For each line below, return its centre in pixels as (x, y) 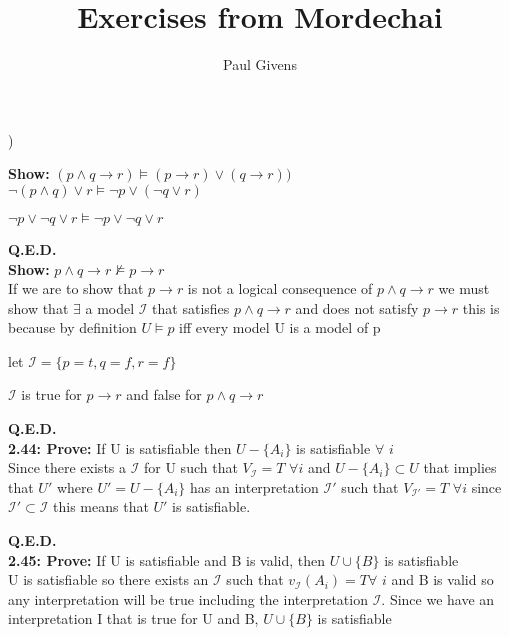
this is (481, 307)
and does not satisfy (357, 307)
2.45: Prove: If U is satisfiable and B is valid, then (167, 559)
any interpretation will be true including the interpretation (188, 598)
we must (464, 288)
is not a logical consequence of (280, 288)
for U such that (191, 467)
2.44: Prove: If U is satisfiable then (120, 447)
